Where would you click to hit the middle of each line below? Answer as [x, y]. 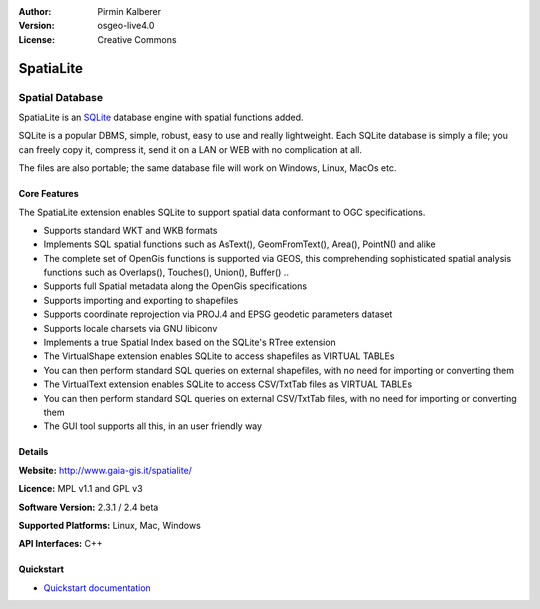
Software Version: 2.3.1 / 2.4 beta [88, 507]
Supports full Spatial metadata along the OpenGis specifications [175, 286]
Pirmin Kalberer [129, 11]
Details [33, 452]
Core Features [48, 194]
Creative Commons [137, 39]
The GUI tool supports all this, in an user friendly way [153, 426]
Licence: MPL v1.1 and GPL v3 [81, 489]
